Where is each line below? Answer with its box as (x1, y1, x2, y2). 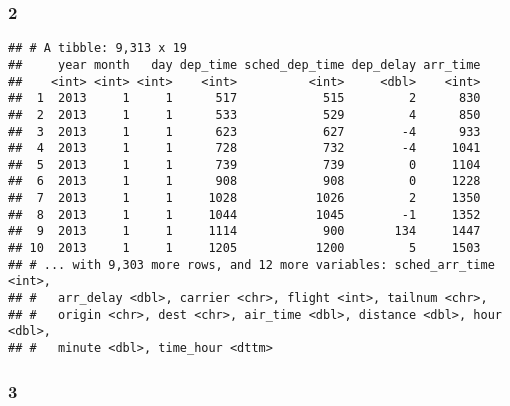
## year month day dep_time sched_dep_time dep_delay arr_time (8, 57, 481, 72)
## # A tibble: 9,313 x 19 (8, 41, 187, 56)
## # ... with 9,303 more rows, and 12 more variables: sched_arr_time (8, 257, 495, 272)
